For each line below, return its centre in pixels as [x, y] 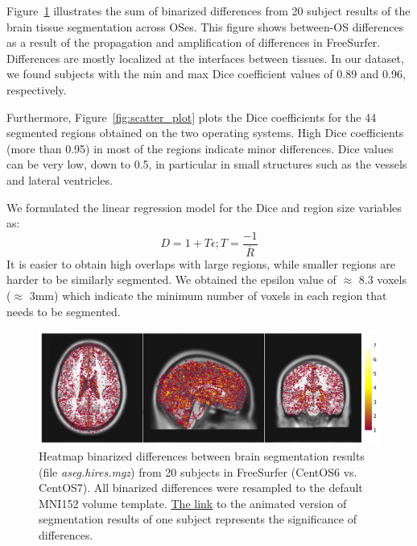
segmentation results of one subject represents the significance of [198, 519]
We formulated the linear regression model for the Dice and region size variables [204, 207]
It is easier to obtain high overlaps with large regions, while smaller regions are [201, 263]
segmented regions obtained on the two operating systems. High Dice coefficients [205, 133]
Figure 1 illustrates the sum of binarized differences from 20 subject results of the [208, 10]
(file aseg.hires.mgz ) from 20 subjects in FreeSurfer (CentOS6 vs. [198, 471]
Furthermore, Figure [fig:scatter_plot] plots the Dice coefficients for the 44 [192, 117]
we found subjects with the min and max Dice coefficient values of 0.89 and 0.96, [206, 74]
